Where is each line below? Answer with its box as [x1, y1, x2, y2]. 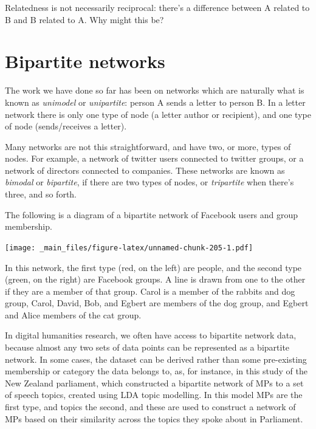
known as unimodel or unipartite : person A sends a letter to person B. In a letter [5, 95, 306, 108]
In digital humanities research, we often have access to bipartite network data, [5, 329, 297, 341]
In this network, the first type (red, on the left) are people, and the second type [5, 261, 302, 273]
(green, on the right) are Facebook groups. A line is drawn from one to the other [5, 273, 306, 286]
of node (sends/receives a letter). [5, 120, 127, 132]
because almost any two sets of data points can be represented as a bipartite [5, 341, 290, 354]
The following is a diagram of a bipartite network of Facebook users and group [5, 208, 298, 221]
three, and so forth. [5, 188, 77, 201]
